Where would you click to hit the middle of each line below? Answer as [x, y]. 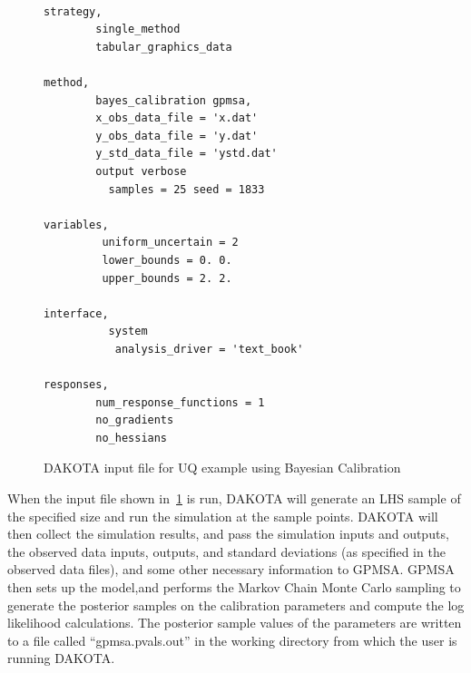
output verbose [141, 171]
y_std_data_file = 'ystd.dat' [186, 154]
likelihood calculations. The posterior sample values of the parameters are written [235, 623]
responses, [76, 385]
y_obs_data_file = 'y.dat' [177, 136]
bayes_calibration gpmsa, [174, 100]
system [128, 332]
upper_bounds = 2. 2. [167, 278]
